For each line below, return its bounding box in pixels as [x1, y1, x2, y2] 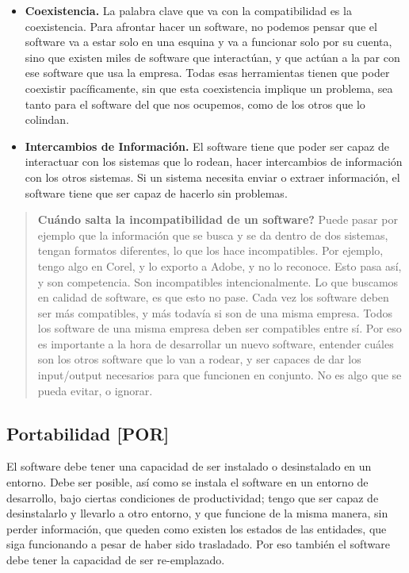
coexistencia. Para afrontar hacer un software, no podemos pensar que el [25, 17, 377, 34]
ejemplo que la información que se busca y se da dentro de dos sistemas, [37, 226, 388, 243]
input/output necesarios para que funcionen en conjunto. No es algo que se [37, 367, 402, 383]
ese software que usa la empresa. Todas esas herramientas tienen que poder [25, 64, 390, 81]
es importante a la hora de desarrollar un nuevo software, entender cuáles [37, 335, 394, 352]
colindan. [25, 111, 70, 128]
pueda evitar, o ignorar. [37, 382, 153, 398]
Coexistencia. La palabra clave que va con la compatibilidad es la [25, 2, 352, 18]
